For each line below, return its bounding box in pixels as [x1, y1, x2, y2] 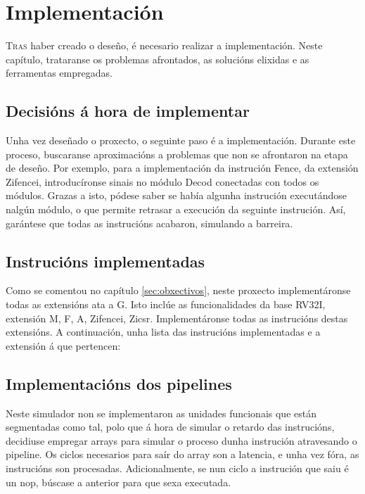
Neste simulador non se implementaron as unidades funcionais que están [6, 405, 316, 420]
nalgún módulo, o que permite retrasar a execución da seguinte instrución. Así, [6, 202, 346, 217]
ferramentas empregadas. [6, 65, 113, 80]
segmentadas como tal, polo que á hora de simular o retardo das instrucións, [6, 419, 335, 434]
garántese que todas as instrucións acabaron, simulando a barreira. [6, 215, 293, 230]
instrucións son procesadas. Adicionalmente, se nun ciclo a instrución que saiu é [6, 461, 349, 476]
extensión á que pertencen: [6, 338, 121, 353]
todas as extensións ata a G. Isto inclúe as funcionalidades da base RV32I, [6, 297, 326, 312]
